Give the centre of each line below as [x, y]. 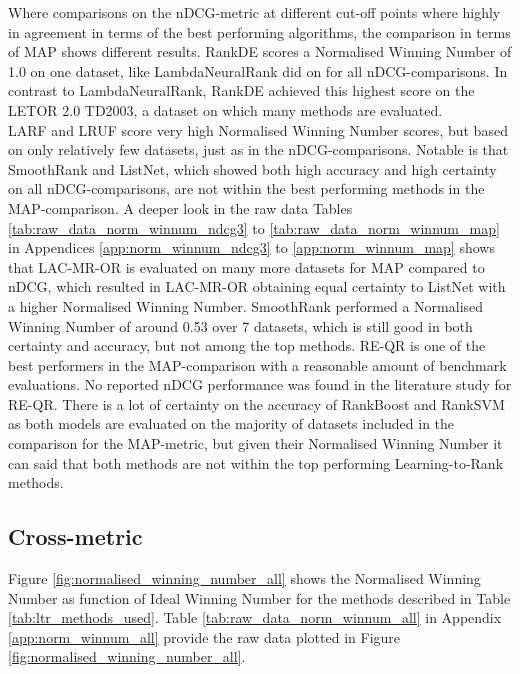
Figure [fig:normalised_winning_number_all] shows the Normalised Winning [244, 578]
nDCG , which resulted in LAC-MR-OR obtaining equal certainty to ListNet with [257, 286]
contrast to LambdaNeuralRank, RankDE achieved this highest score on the [241, 90]
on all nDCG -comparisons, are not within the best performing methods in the [246, 188]
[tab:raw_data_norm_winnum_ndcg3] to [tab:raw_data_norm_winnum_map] [254, 227]
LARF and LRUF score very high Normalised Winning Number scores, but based [258, 129]
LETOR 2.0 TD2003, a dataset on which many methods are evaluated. [225, 109]
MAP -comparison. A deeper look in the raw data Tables [180, 207]
